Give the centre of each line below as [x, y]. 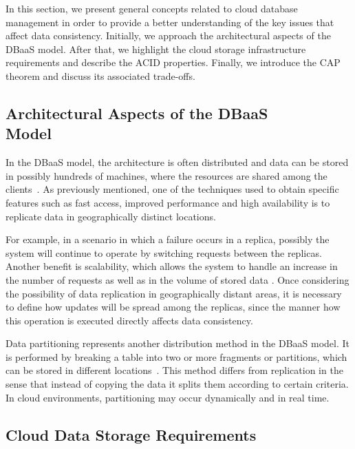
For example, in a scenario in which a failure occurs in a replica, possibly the [168, 239]
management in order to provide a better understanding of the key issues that [170, 22]
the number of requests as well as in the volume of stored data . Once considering [177, 279]
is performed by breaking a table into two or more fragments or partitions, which [176, 356]
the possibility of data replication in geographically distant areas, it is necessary [174, 293]
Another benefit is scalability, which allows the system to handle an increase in [172, 266]
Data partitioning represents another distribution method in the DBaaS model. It [178, 343]
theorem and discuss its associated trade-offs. [100, 75]
